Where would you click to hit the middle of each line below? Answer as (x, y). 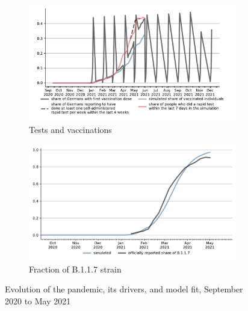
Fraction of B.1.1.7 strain (75, 269)
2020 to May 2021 (38, 300)
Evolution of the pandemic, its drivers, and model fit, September (124, 289)
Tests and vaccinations (70, 130)
